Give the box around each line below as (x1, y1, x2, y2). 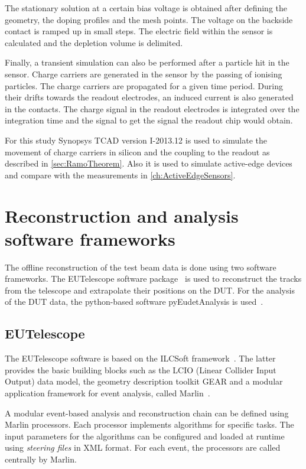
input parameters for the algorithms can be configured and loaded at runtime (5, 429, 285, 442)
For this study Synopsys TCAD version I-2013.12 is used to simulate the (5, 133, 268, 146)
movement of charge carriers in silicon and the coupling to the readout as (5, 145, 270, 158)
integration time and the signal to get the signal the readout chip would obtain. (5, 114, 293, 126)
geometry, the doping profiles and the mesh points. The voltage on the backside (5, 13, 293, 25)
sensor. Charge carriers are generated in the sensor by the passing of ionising (5, 67, 282, 80)
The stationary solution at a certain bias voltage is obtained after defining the (5, 2, 288, 14)
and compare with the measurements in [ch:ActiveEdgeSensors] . (5, 168, 236, 181)
